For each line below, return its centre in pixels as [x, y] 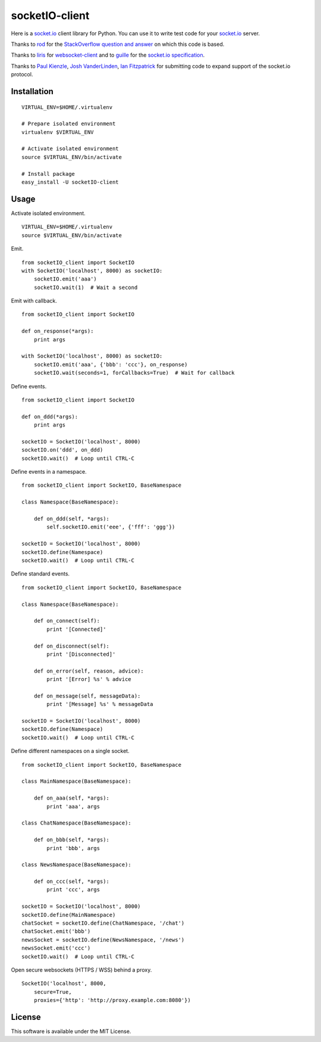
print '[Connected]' [76, 629]
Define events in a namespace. [49, 472]
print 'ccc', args [73, 890]
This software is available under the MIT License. [71, 1031]
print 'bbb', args [73, 848]
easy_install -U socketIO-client [70, 182]
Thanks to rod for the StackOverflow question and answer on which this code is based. [118, 44]
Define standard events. [40, 574]
